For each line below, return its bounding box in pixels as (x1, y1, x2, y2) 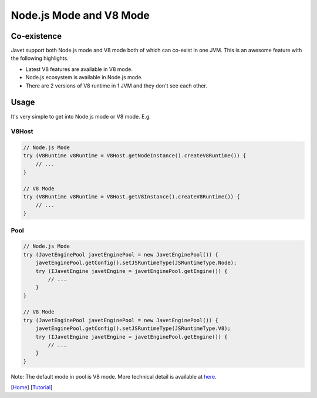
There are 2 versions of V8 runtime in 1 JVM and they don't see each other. (25, 82, 208, 89)
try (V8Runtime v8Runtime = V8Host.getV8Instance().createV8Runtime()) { (23, 194, 240, 200)
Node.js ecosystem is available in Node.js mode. (25, 74, 143, 81)
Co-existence (11, 31, 62, 41)
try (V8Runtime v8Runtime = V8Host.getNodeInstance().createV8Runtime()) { (23, 153, 247, 159)
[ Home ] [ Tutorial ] (11, 384, 53, 391)
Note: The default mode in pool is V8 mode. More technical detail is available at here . (11, 373, 217, 380)
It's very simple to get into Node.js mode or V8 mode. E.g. (11, 113, 151, 120)
